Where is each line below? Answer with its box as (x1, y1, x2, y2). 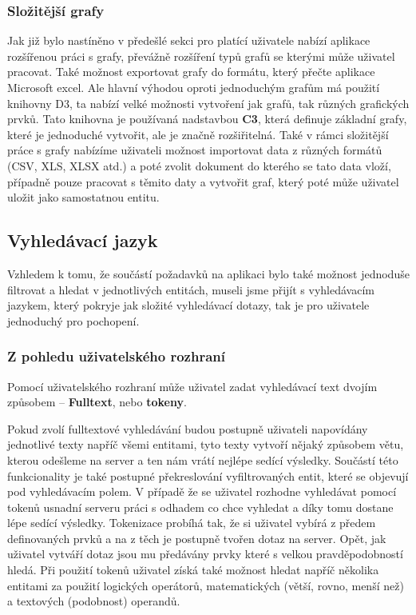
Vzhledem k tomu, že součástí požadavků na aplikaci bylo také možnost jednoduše (7, 265, 410, 282)
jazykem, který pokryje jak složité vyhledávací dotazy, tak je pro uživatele (7, 297, 370, 313)
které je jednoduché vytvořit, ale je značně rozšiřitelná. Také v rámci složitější (7, 126, 389, 142)
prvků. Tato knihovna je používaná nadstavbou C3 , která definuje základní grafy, (7, 110, 407, 127)
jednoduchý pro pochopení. (7, 312, 140, 329)
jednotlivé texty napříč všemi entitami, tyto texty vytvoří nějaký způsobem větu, (7, 436, 404, 453)
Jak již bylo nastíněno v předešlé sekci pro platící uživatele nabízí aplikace (7, 32, 370, 49)
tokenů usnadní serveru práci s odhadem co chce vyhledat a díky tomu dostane (7, 498, 394, 515)
